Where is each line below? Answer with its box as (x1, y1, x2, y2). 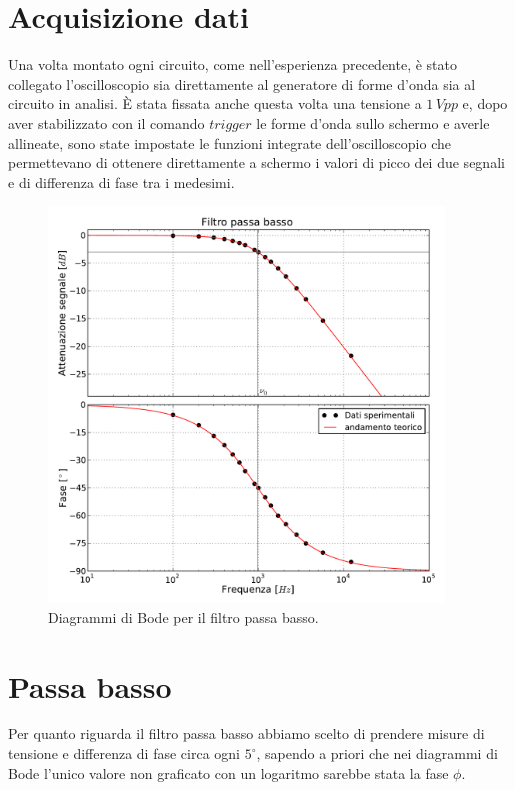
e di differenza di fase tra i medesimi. (8, 171, 235, 192)
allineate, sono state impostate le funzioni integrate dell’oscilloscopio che (8, 132, 451, 153)
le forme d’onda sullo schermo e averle (256, 112, 490, 133)
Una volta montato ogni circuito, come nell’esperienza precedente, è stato (8, 54, 458, 75)
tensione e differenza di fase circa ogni (8, 743, 240, 764)
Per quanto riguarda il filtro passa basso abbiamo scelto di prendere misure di (8, 723, 485, 744)
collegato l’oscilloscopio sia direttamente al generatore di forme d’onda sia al (8, 73, 476, 94)
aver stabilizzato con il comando (8, 112, 205, 133)
